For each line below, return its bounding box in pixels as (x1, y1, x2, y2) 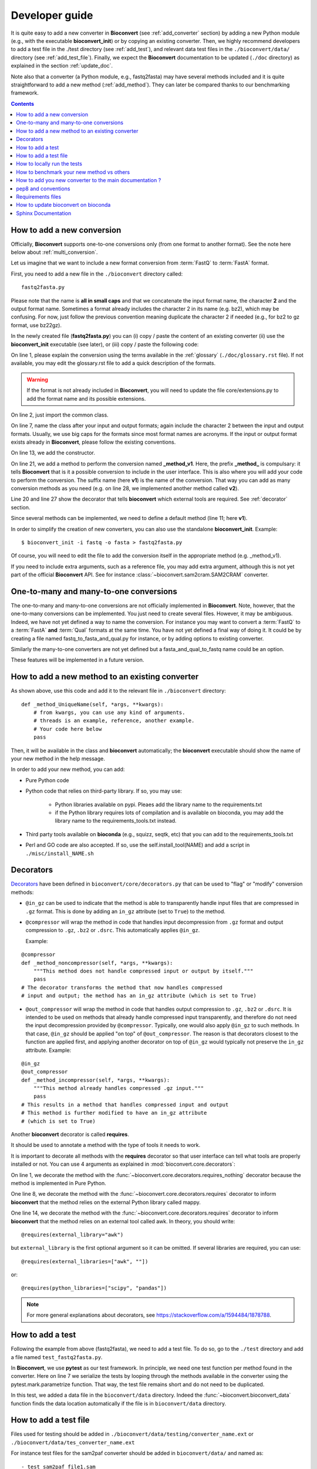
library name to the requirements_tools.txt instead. (55, 817, 177, 824)
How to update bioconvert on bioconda (16, 202, 111, 209)
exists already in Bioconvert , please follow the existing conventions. (11, 438, 176, 446)
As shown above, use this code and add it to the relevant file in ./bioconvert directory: (11, 687, 226, 695)
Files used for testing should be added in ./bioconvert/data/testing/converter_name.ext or (11, 1431, 254, 1438)
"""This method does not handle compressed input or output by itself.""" (33, 967, 254, 974)
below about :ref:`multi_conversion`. (11, 249, 98, 256)
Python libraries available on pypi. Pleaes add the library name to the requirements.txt (55, 801, 262, 808)
